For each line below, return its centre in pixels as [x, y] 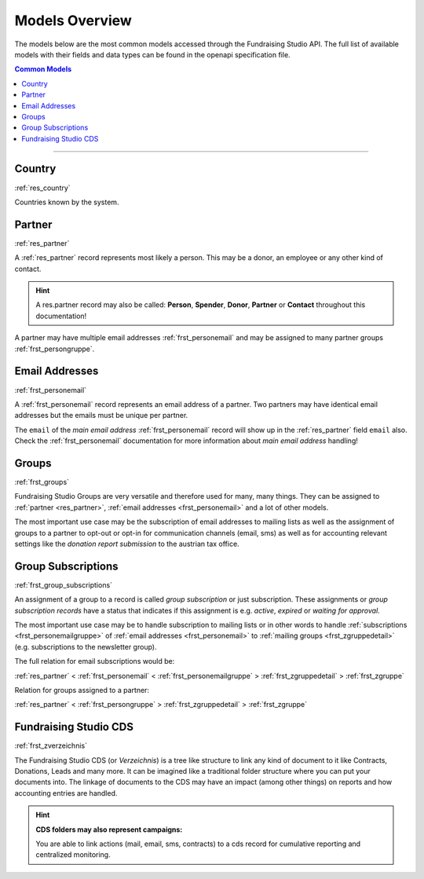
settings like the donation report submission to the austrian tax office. [127, 544]
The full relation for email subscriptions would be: [95, 661]
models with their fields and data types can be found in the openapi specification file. [152, 54]
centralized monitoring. [73, 855]
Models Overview [73, 20]
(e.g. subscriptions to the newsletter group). [86, 646]
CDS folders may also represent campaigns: [109, 830]
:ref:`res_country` [42, 188]
